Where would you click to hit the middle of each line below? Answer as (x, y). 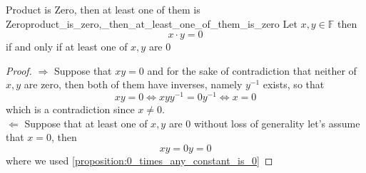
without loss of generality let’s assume (277, 123)
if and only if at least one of (67, 47)
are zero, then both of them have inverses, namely (133, 84)
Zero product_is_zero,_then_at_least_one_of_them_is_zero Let (152, 23)
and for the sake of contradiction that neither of (252, 70)
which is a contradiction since (70, 109)
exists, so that (294, 84)
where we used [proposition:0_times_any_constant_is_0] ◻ (139, 160)
